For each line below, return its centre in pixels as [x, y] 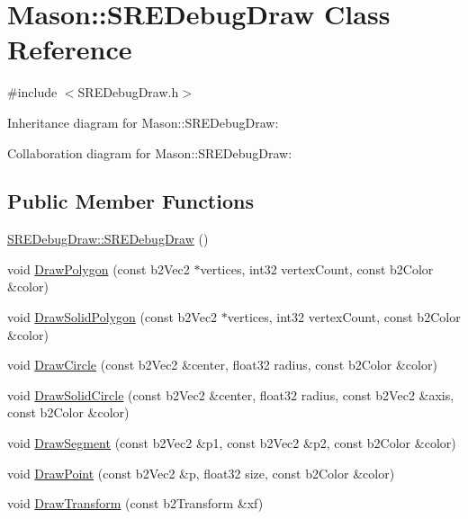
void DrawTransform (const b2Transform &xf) [135, 503]
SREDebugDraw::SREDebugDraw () [108, 239]
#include [32, 92]
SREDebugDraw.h [128, 92]
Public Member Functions [130, 201]
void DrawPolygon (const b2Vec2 [99, 268]
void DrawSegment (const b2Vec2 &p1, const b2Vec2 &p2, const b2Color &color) [232, 443]
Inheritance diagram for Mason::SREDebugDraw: [143, 122]
